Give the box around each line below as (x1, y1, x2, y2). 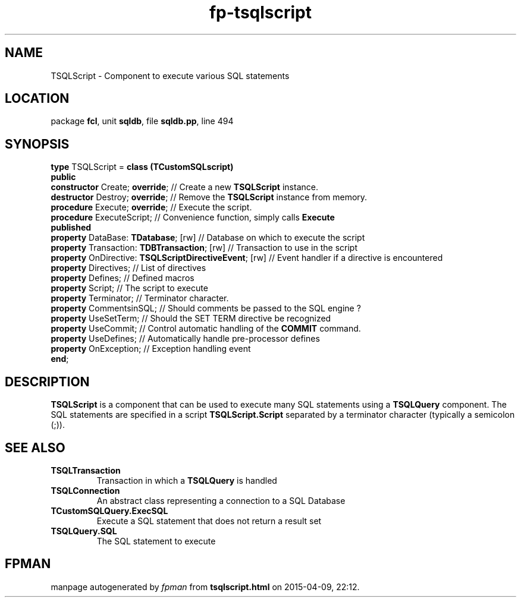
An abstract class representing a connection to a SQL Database (96, 495, 346, 506)
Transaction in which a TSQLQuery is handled (96, 475, 277, 486)
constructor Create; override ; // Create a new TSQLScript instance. (51, 182, 318, 193)
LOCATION (5, 91, 70, 106)
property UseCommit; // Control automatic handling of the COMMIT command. (51, 323, 361, 334)
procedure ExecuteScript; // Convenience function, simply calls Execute (51, 212, 335, 223)
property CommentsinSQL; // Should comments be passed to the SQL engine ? (51, 303, 361, 314)
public (51, 172, 76, 182)
